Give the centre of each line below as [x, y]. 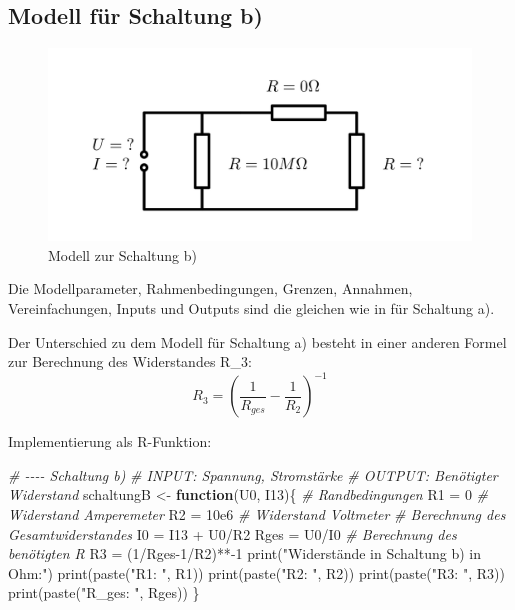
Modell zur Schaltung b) [123, 254]
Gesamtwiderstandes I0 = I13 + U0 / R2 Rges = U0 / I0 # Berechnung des [232, 533]
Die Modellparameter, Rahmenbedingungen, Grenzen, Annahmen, [210, 288]
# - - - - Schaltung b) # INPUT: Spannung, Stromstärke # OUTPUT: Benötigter [253, 474]
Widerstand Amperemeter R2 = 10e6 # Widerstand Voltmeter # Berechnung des [257, 514]
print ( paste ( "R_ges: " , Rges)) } [104, 592]
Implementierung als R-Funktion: [110, 441]
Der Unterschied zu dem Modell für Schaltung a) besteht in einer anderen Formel [257, 341]
